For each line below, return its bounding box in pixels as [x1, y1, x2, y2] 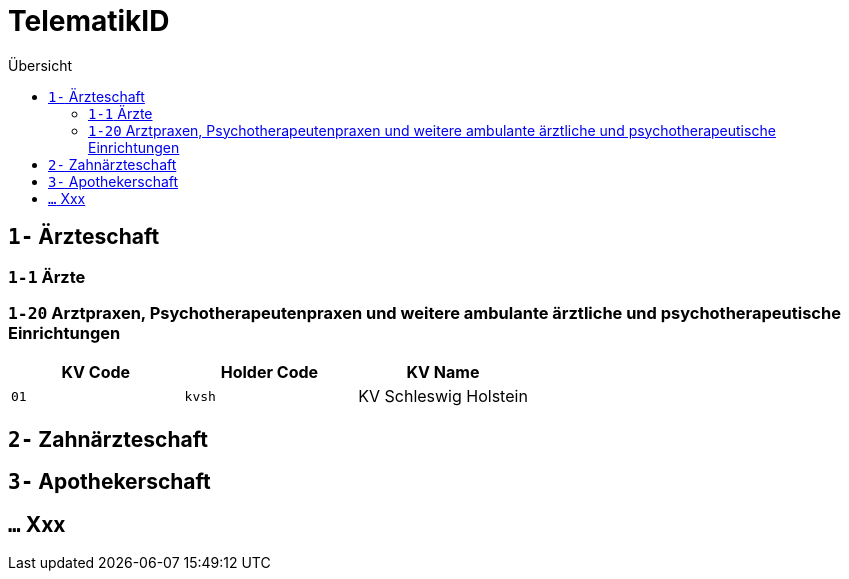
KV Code [61, 362, 131, 383]
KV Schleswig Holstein [358, 386, 528, 407]
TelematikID [8, 4, 170, 38]
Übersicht [8, 56, 73, 74]
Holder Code [220, 362, 319, 383]
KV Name [406, 362, 480, 383]
